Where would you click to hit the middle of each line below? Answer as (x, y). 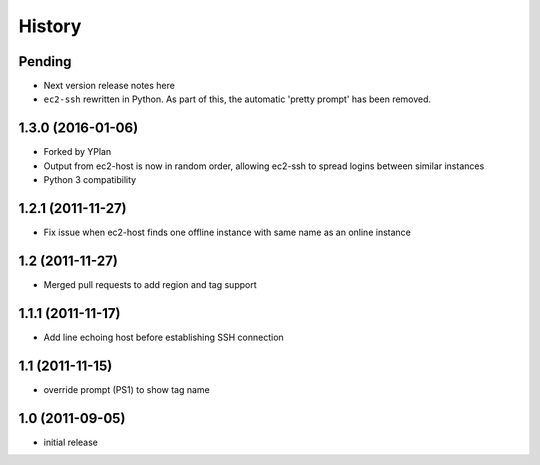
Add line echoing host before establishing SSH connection (163, 337)
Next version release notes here (109, 86)
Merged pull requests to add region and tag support (150, 284)
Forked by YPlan (77, 152)
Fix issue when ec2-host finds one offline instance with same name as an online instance (227, 232)
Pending (45, 61)
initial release (71, 442)
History (50, 26)
